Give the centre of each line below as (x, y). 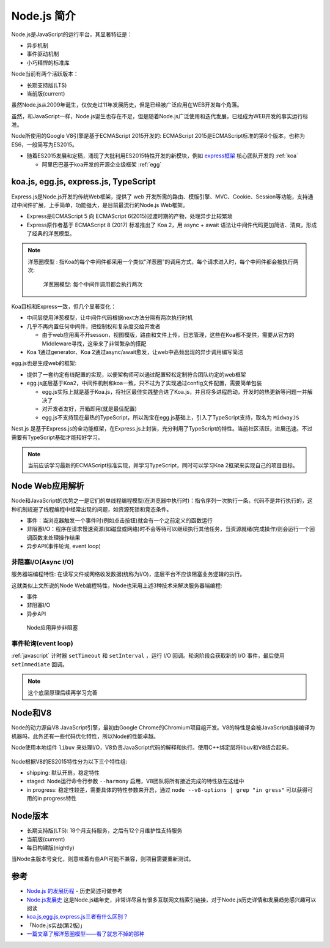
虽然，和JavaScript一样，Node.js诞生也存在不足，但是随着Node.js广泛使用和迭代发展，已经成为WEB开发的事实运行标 (160, 116)
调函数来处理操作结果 (53, 537)
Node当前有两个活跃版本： (45, 74)
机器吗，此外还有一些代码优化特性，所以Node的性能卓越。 (85, 736)
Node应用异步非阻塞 (52, 628)
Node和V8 (31, 713)
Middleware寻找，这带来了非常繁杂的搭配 (94, 344)
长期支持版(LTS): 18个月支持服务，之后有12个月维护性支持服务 (105, 830)
